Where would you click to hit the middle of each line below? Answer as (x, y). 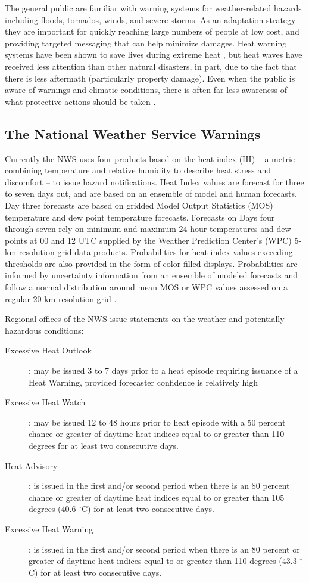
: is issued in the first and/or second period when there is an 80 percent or (164, 549)
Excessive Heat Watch (45, 402)
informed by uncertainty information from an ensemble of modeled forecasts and (151, 275)
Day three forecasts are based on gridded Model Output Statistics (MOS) (139, 205)
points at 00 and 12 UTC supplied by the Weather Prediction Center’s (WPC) (148, 240)
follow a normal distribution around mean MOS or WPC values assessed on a (146, 287)
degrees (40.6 (52, 509)
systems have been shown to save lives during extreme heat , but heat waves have (154, 55)
